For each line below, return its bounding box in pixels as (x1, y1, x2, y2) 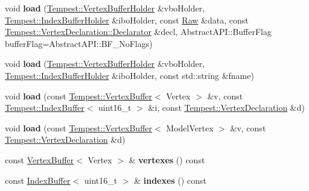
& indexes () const (134, 174, 206, 186)
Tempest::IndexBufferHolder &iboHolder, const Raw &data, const (5, 13, 249, 26)
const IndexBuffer (5, 174, 71, 186)
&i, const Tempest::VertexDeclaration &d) (148, 101, 305, 114)
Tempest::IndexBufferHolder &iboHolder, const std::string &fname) (5, 69, 254, 81)
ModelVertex (166, 121, 214, 134)
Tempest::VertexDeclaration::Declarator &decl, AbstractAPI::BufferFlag (5, 25, 272, 38)
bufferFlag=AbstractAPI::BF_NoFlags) (5, 37, 153, 49)
